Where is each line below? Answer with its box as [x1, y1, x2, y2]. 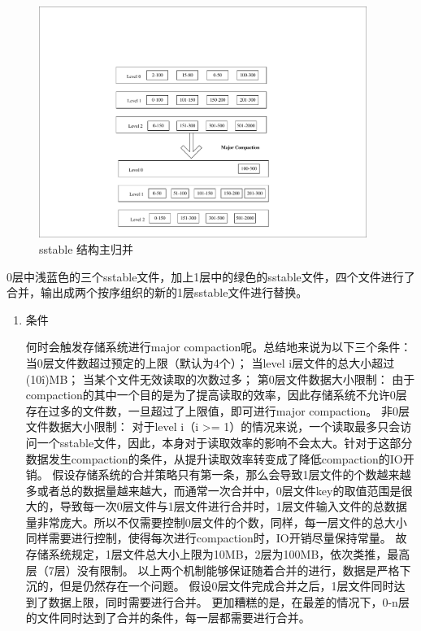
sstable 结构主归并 [39, 240, 134, 257]
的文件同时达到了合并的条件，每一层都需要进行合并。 [25, 609, 310, 626]
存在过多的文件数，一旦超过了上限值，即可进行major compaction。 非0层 [25, 402, 410, 419]
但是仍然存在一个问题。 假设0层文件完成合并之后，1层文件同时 [59, 577, 394, 594]
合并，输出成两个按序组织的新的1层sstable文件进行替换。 [7, 284, 308, 301]
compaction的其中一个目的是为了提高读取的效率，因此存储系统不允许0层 [25, 386, 407, 403]
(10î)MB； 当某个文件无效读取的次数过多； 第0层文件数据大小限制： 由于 [25, 370, 415, 387]
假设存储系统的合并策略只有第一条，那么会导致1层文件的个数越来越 [52, 466, 411, 483]
